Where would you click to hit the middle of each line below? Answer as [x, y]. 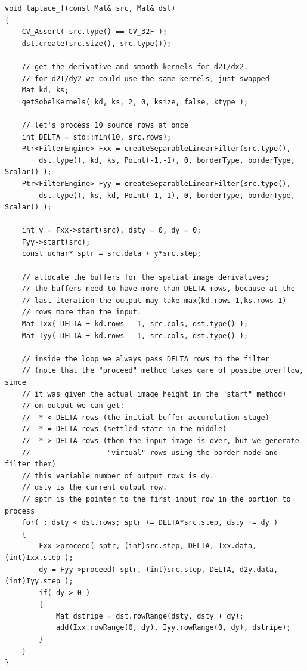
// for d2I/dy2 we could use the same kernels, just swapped [145, 78]
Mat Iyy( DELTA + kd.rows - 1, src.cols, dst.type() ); [135, 335]
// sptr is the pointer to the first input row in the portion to [156, 499]
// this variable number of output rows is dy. [118, 476]
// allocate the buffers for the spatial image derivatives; [145, 277]
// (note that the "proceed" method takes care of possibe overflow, [163, 371]
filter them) [30, 464]
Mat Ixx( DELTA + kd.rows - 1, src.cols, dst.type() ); [135, 324]
